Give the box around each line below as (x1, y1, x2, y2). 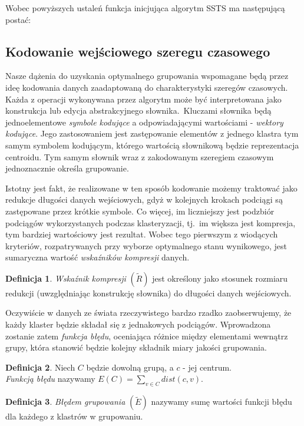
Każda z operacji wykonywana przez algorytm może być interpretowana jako (5, 93, 282, 105)
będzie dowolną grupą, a (86, 361, 174, 373)
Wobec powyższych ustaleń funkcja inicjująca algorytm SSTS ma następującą (5, 2, 285, 14)
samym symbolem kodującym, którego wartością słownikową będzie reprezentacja (5, 138, 299, 151)
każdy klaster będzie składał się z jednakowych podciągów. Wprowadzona (5, 318, 271, 331)
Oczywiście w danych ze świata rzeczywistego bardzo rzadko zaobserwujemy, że (5, 306, 292, 319)
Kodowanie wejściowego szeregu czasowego (5, 42, 270, 60)
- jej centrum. (183, 361, 232, 373)
